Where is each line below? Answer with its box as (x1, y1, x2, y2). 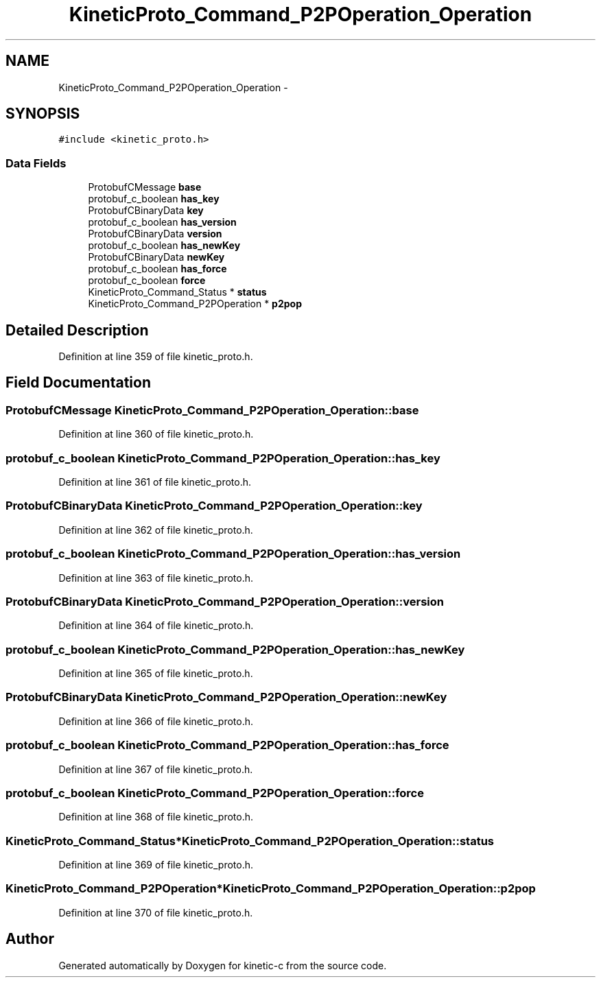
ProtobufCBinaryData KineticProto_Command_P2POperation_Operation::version (5, 594, 444, 608)
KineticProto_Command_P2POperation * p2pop (88, 298, 302, 310)
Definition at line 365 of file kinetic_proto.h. (58, 667, 253, 679)
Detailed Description (5, 321, 149, 339)
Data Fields (5, 156, 67, 170)
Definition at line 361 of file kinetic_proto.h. (58, 476, 252, 488)
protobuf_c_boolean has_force (88, 263, 227, 275)
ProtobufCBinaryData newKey (88, 251, 225, 263)
